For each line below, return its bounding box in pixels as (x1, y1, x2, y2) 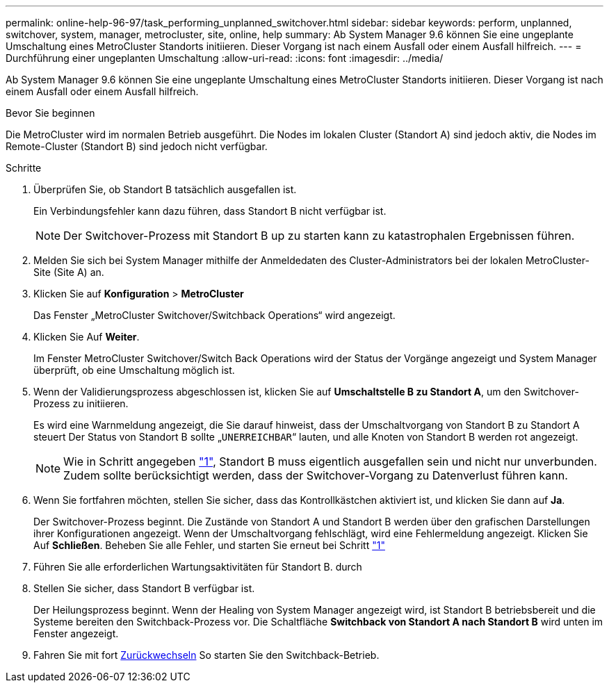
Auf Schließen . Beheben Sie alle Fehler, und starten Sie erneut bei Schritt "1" (33, 539, 385, 551)
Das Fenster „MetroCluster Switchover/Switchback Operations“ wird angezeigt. (33, 309, 396, 321)
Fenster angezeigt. (33, 628, 119, 639)
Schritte (6, 162, 42, 174)
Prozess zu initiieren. (33, 398, 129, 409)
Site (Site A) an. (33, 266, 104, 278)
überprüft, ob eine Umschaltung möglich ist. (33, 364, 235, 376)
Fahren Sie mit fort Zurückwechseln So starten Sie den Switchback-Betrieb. (33, 649, 380, 661)
